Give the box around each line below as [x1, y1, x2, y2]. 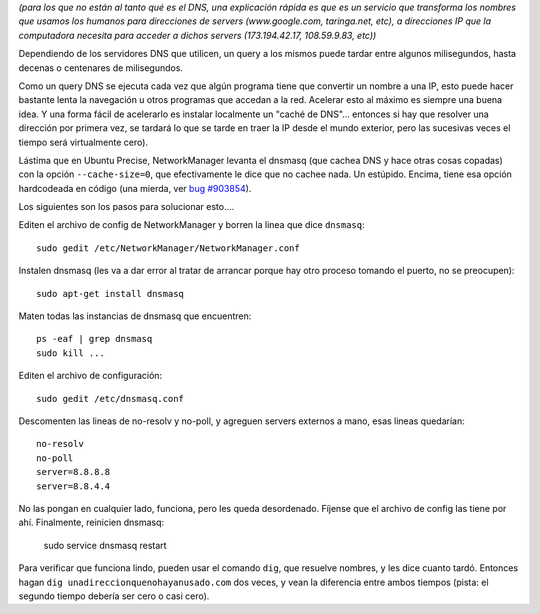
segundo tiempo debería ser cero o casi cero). [18, 590, 210, 602]
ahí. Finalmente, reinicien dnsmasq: [18, 516, 165, 529]
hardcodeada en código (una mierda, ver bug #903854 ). [18, 182, 252, 194]
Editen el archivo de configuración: [18, 370, 163, 382]
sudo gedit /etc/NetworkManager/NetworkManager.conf [36, 242, 300, 254]
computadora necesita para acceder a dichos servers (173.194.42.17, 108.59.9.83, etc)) [18, 29, 377, 41]
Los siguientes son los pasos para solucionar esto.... [18, 201, 235, 213]
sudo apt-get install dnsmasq [36, 288, 185, 299]
